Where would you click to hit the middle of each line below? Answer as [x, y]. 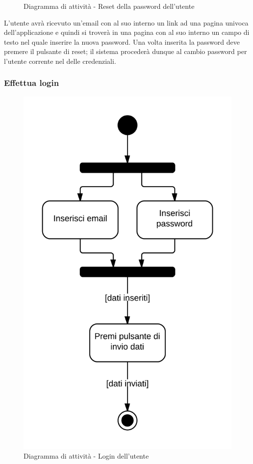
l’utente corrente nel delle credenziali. [60, 61]
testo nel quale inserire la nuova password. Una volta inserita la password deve [122, 41]
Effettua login [32, 83]
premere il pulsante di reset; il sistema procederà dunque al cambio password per [126, 51]
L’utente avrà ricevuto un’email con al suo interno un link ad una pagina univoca [126, 22]
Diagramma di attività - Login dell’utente [86, 456]
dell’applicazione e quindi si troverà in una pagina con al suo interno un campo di [127, 32]
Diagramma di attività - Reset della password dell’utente [109, 6]
